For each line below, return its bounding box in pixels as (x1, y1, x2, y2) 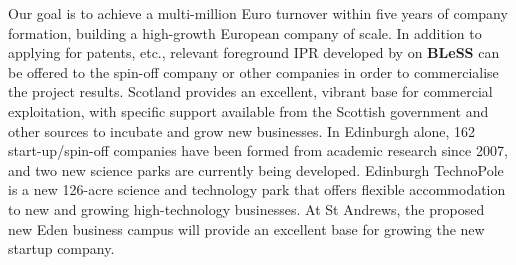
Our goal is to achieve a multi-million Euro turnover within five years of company (8, 3, 508, 23)
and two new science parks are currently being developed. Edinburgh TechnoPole (8, 159, 504, 180)
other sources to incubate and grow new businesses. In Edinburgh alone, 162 (8, 120, 476, 141)
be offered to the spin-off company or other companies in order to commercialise (8, 61, 499, 82)
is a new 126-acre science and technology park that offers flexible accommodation (8, 179, 506, 200)
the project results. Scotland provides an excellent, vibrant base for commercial (8, 81, 493, 102)
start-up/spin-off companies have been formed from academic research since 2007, (8, 140, 508, 161)
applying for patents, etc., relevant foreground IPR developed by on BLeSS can (8, 42, 500, 63)
